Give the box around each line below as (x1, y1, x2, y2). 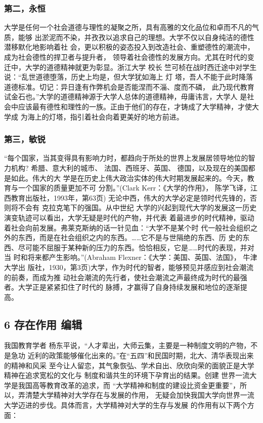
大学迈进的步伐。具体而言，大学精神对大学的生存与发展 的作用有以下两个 (4, 400, 247, 410)
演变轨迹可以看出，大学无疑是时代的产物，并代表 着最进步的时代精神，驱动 (4, 212, 254, 222)
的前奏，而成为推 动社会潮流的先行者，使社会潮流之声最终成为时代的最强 (4, 272, 247, 282)
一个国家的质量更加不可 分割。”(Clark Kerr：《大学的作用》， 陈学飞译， (18, 182, 251, 193)
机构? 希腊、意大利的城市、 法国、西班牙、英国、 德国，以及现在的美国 (11, 162, 248, 173)
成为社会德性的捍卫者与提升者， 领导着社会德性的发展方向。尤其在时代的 (4, 52, 247, 62)
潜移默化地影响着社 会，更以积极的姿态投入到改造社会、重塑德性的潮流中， (4, 42, 254, 52)
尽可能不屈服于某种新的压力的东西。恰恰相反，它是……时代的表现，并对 (18, 242, 254, 252)
